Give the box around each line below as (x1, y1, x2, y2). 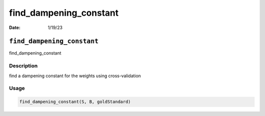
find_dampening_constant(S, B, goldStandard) (19, 99, 131, 105)
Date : (9, 25, 21, 30)
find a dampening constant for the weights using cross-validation (9, 73, 141, 79)
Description (9, 62, 38, 69)
